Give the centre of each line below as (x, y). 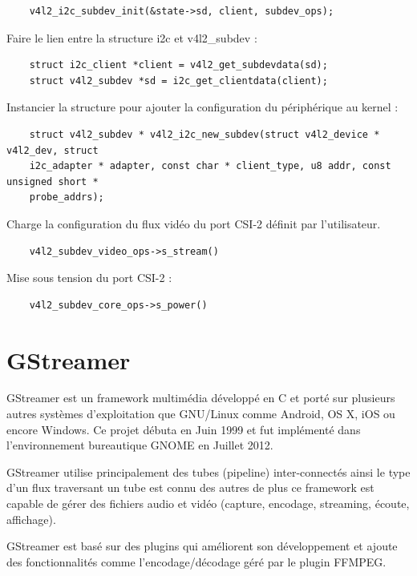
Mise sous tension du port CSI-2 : (89, 278)
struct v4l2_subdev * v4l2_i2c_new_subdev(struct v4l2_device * (204, 134)
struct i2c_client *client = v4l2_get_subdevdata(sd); (178, 65)
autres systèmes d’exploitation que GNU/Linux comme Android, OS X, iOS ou (201, 414)
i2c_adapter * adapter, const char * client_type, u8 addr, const (210, 166)
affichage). (31, 519)
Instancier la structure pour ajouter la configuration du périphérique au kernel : (202, 107)
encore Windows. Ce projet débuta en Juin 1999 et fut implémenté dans (184, 429)
